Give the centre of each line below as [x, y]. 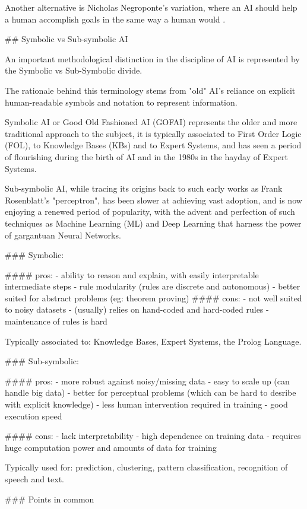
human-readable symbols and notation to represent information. [121, 102]
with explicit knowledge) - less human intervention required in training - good [146, 404]
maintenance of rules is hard [56, 321]
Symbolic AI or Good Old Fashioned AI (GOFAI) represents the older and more [151, 122]
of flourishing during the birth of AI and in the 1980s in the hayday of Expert [146, 156]
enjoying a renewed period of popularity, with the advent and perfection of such [150, 211]
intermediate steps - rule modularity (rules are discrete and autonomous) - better [153, 286]
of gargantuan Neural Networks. [63, 235]
